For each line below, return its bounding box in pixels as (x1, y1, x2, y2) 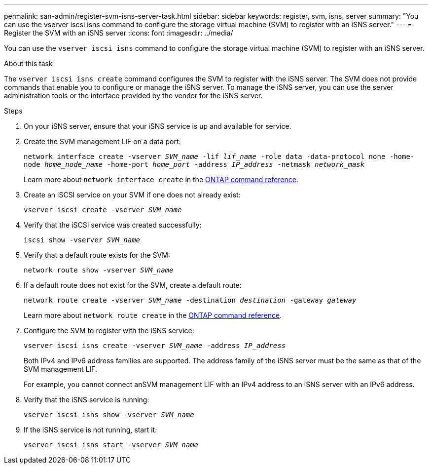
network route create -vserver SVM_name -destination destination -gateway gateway (24, 296, 357, 304)
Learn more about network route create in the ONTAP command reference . (24, 311, 282, 319)
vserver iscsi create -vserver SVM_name (24, 206, 182, 214)
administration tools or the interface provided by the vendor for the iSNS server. (4, 91, 263, 100)
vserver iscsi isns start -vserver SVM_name (24, 441, 199, 449)
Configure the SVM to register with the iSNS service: (24, 326, 194, 335)
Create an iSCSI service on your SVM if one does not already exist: (24, 191, 241, 199)
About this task (4, 59, 53, 68)
